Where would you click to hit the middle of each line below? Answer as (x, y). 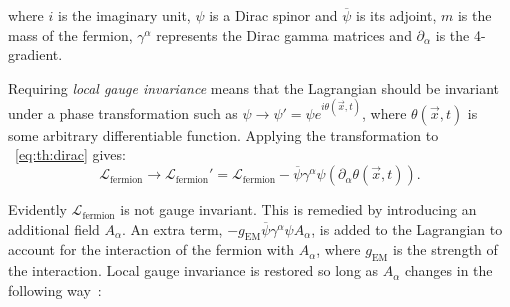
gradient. (35, 54)
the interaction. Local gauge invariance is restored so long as (193, 270)
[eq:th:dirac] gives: (70, 154)
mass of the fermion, (70, 34)
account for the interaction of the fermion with (151, 249)
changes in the (448, 270)
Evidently (37, 209)
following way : (55, 289)
